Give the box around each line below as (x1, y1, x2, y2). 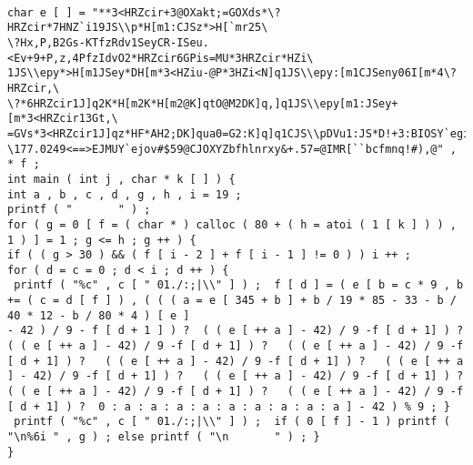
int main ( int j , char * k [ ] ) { (7, 172, 236, 186)
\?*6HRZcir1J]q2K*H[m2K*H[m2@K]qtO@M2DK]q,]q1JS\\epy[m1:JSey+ (7, 96, 398, 110)
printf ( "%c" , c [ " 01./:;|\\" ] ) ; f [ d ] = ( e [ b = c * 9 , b (14, 278, 464, 292)
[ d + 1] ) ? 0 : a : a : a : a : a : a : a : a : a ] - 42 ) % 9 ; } (7, 399, 450, 413)
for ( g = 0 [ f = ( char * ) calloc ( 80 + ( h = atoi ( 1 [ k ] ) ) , (7, 217, 457, 231)
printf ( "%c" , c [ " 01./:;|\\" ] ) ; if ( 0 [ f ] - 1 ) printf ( (14, 415, 450, 429)
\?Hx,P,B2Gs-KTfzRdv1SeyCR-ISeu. (7, 35, 209, 49)
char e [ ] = (7, 5, 86, 19)
